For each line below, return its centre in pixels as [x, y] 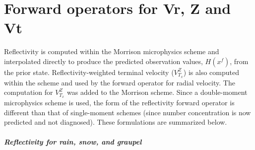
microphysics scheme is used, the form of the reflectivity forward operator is [119, 103]
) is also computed [211, 72]
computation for [29, 92]
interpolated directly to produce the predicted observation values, [103, 61]
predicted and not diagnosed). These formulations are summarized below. [116, 122]
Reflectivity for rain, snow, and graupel [73, 141]
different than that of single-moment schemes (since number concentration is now [127, 112]
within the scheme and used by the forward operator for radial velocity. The [120, 82]
